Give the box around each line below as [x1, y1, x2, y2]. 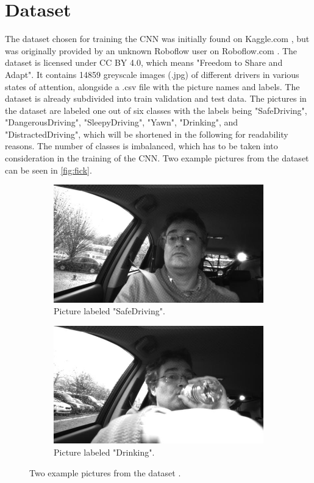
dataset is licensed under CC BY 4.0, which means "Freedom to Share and [5, 56, 283, 69]
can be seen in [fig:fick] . [5, 163, 92, 176]
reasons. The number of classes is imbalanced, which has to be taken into [5, 139, 278, 152]
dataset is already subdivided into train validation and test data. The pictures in [5, 92, 307, 105]
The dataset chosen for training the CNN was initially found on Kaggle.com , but [5, 32, 310, 45]
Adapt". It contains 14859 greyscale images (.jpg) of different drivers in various [5, 68, 299, 80]
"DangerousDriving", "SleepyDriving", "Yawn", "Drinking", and [5, 116, 238, 129]
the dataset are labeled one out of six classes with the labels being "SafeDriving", [5, 104, 307, 116]
